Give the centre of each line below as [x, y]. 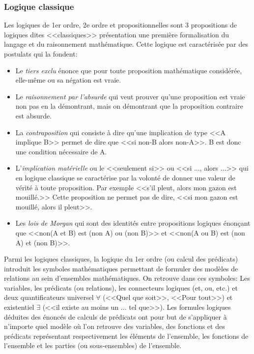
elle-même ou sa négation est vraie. [68, 80]
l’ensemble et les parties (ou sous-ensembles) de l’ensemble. [93, 345]
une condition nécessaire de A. [61, 151]
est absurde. [34, 115]
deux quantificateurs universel [49, 297]
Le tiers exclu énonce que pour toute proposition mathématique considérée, [129, 70]
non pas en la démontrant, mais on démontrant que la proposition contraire [129, 106]
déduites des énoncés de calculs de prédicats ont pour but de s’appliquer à [115, 316]
